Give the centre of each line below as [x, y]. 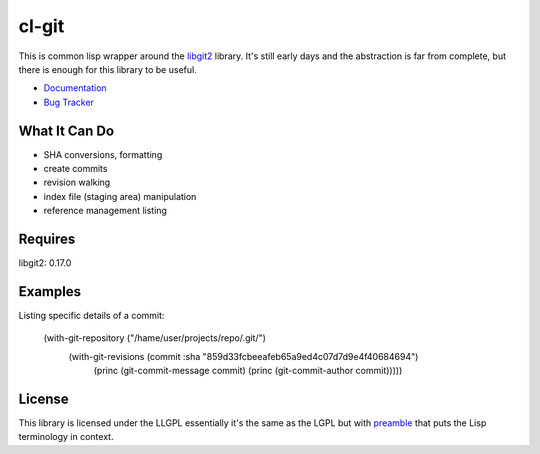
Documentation [75, 88]
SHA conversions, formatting [103, 154]
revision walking [77, 182]
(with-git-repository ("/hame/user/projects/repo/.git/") [155, 338]
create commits [75, 169]
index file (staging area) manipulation [120, 196]
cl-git [41, 26]
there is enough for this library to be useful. [107, 69]
